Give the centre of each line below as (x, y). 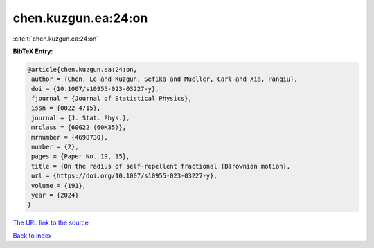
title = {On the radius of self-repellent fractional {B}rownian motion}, (161, 166)
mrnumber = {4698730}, (70, 137)
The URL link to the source (51, 223)
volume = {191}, (59, 185)
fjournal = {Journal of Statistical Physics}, (112, 99)
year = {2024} (55, 195)
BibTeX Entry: (33, 51)
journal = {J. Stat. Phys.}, (81, 118)
